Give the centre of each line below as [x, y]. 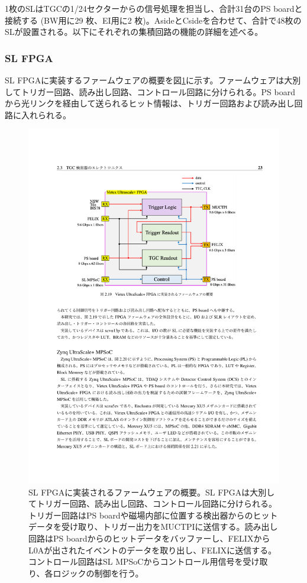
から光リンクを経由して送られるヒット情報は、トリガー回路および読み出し [150, 103]
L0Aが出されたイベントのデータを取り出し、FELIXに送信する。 [153, 550]
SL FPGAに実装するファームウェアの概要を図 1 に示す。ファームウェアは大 [149, 80]
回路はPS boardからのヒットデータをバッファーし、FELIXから [149, 538]
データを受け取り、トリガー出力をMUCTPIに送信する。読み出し [153, 527]
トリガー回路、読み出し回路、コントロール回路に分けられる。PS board [158, 91]
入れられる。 [46, 114]
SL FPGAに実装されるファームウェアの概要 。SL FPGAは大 [143, 492]
